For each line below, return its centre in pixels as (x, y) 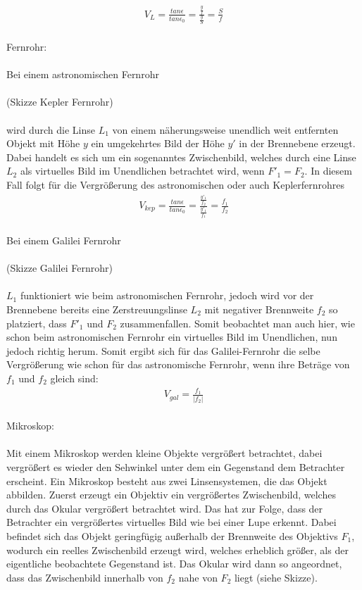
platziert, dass (37, 323)
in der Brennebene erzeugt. (297, 143)
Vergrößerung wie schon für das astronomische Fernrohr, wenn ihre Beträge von (178, 364)
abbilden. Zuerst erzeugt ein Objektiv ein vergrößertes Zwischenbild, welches (171, 495)
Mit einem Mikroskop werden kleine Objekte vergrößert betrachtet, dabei (164, 453)
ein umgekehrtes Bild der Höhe (158, 143)
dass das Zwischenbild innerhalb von (85, 577)
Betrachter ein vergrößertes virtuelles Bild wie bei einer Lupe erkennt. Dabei (171, 522)
